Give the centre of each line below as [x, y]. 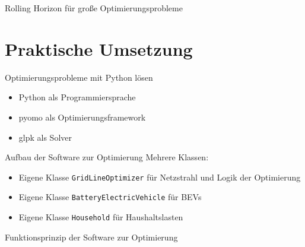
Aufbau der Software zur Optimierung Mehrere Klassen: [107, 157]
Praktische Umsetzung [99, 48]
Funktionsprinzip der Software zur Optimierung [91, 237]
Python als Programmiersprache [77, 97]
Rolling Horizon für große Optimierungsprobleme [94, 8]
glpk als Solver [45, 137]
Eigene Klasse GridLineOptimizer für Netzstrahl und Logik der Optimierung [160, 177]
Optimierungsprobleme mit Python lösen [79, 77]
